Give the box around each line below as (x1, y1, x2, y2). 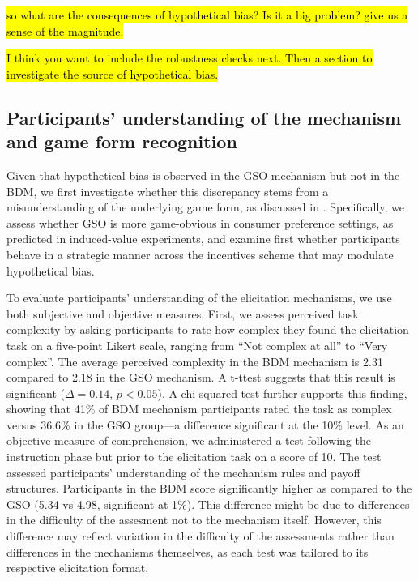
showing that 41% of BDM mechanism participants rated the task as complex (6, 400, 392, 417)
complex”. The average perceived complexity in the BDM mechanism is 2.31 (6, 352, 383, 370)
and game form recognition (6, 129, 237, 154)
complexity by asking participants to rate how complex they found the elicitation (6, 321, 409, 338)
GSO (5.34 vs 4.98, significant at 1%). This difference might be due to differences (6, 495, 410, 512)
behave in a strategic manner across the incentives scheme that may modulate (6, 246, 394, 263)
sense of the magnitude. (6, 22, 124, 39)
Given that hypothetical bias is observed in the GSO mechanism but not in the (6, 166, 400, 183)
